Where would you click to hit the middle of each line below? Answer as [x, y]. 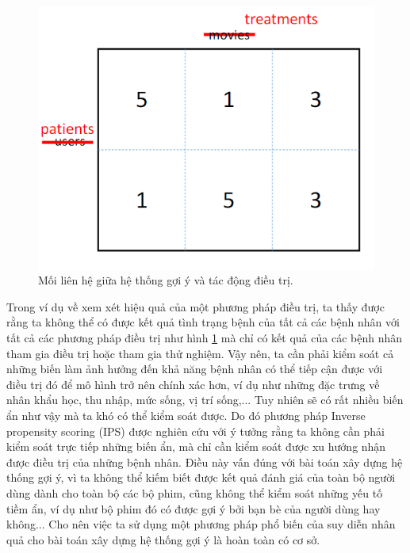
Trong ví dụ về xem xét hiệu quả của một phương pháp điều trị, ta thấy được [195, 306]
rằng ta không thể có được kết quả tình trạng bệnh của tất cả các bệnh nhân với [203, 322]
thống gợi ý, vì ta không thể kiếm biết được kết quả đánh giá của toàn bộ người [201, 477]
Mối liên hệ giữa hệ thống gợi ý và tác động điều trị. [166, 280]
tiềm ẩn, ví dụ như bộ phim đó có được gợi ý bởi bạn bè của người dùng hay [194, 508]
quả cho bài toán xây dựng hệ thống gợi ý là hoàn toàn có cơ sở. [163, 539]
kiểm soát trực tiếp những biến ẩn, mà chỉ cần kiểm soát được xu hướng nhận [196, 446]
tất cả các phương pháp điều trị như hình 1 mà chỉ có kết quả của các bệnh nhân [205, 338]
